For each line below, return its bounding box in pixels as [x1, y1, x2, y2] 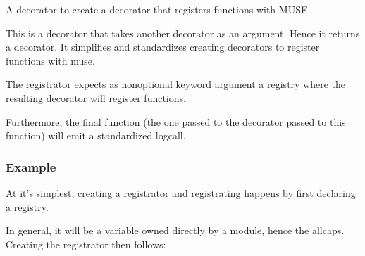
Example [6, 158, 56, 175]
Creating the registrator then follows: [6, 236, 166, 251]
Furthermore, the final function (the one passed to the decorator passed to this [6, 114, 346, 129]
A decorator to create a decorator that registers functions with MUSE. [6, 2, 311, 16]
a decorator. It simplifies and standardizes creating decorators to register [6, 39, 320, 54]
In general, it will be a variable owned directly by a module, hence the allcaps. [6, 223, 345, 238]
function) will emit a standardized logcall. [6, 128, 186, 143]
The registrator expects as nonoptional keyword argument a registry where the [6, 77, 346, 91]
